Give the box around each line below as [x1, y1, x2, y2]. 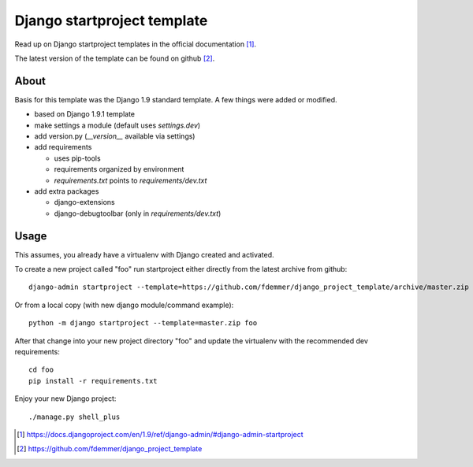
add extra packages [34, 186, 99, 196]
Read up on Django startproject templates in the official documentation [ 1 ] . [14, 39, 256, 49]
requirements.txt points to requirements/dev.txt [54, 176, 207, 185]
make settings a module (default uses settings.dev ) [34, 120, 201, 130]
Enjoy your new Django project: [14, 394, 117, 403]
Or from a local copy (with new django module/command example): [14, 300, 234, 309]
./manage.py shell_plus [28, 412, 121, 421]
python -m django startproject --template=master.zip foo [28, 319, 258, 328]
